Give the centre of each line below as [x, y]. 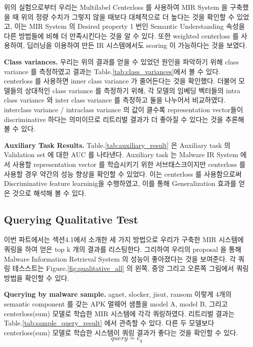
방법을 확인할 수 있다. [37, 277]
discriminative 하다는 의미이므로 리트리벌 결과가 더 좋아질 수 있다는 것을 [114, 119]
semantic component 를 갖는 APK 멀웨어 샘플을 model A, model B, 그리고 [116, 304]
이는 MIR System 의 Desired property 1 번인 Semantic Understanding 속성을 [130, 26]
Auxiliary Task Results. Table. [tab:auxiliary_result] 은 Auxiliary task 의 [117, 145]
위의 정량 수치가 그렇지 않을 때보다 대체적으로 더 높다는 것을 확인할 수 [128, 16]
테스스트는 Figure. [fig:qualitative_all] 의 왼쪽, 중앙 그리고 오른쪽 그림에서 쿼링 [131, 268]
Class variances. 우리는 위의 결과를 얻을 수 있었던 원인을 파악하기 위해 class [121, 61]
